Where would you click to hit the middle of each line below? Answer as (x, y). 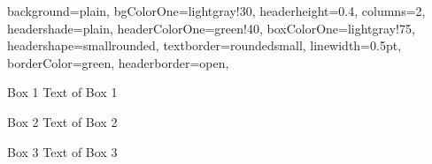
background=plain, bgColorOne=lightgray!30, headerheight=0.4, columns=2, (216, 11)
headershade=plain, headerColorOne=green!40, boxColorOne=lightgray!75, (211, 28)
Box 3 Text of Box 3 (62, 151)
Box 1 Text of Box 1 (62, 92)
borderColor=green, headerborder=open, (118, 62)
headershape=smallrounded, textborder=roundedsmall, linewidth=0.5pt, (204, 45)
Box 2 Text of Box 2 (62, 121)
